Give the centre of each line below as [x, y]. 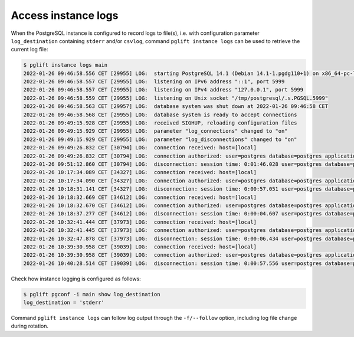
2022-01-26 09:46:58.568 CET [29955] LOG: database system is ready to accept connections [160, 114]
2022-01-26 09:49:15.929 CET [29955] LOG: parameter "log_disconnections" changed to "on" [160, 139]
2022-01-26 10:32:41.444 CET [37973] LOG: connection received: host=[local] [140, 222]
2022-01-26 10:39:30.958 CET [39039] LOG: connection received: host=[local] [140, 247]
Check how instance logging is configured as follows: [76, 279]
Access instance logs [65, 15]
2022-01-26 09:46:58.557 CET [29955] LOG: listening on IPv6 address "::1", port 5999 [154, 82]
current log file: [29, 50]
